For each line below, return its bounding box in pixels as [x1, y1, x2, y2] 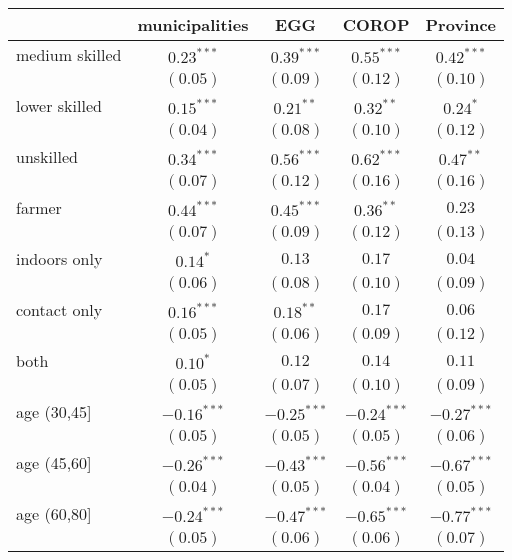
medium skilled [16, 43, 122, 66]
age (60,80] [16, 502, 92, 525]
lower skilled [16, 94, 102, 117]
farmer [16, 196, 62, 219]
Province [425, 13, 497, 36]
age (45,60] [16, 451, 92, 474]
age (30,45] [16, 400, 92, 423]
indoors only [16, 247, 103, 270]
